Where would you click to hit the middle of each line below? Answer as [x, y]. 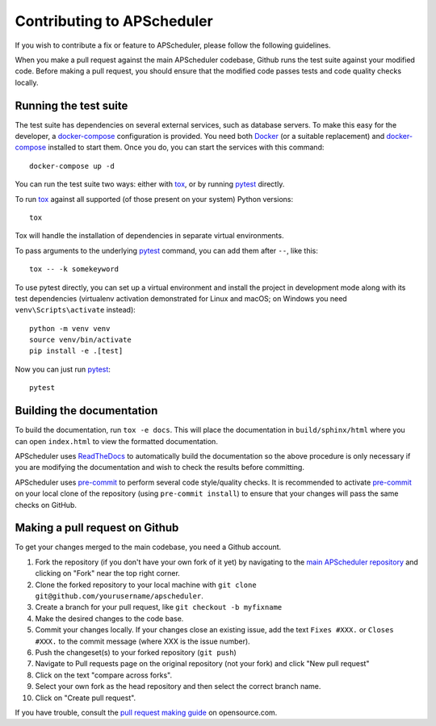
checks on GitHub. [46, 505]
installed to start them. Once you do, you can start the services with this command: [186, 147]
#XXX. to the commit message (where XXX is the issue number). [143, 641]
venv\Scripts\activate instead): [75, 310]
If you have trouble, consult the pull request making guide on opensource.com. [146, 712]
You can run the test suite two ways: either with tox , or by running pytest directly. [150, 184]
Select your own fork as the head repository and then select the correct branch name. [178, 686]
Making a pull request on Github [97, 528]
